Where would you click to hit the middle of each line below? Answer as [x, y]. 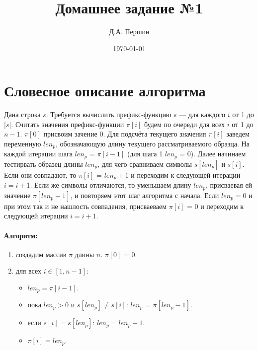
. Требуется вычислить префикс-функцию [109, 114]
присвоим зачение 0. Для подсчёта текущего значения [125, 134]
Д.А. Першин [129, 32]
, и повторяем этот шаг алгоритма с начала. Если [145, 195]
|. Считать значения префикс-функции [67, 124]
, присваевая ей [229, 185]
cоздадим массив [41, 254]
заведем [238, 134]
